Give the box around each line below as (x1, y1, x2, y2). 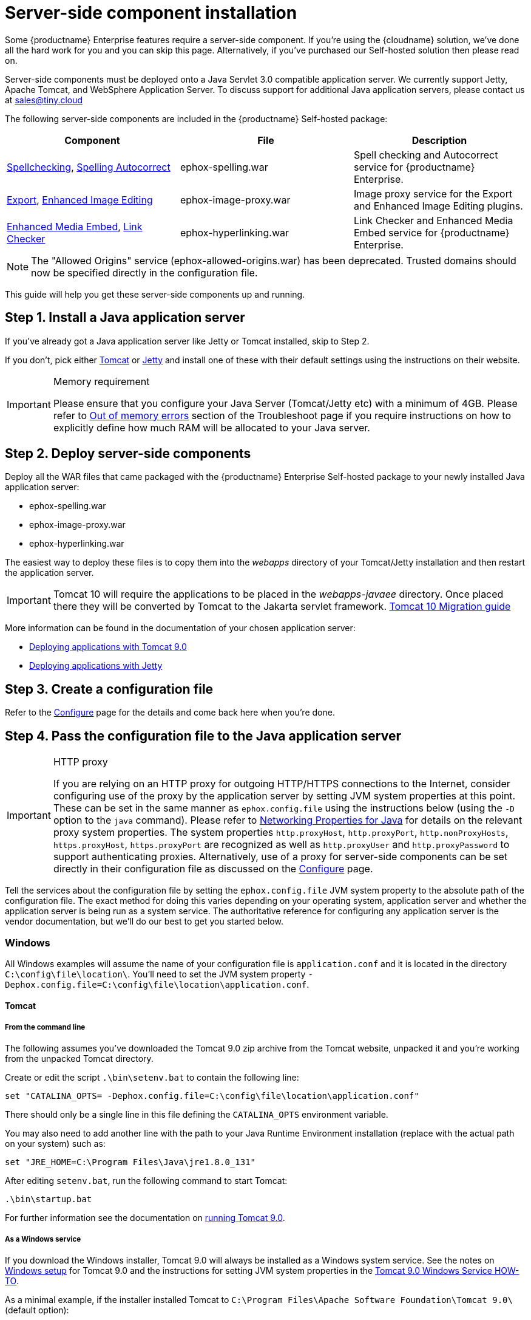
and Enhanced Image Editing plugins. (353, 199, 523, 212)
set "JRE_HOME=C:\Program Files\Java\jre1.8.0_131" (5, 1157, 256, 1168)
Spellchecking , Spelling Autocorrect (7, 160, 171, 173)
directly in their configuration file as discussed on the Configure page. (53, 863, 373, 875)
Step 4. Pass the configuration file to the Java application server (5, 728, 401, 744)
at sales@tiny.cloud (5, 94, 83, 105)
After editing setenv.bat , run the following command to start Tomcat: (5, 1175, 288, 1186)
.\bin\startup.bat (5, 1194, 92, 1205)
